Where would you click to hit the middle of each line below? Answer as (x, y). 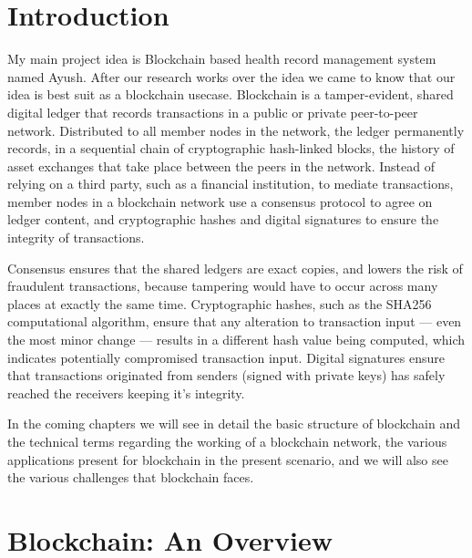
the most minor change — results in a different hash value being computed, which (236, 340)
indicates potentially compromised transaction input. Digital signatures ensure (226, 357)
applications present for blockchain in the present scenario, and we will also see (228, 459)
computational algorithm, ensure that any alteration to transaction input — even (235, 321)
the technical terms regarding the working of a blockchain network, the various (227, 441)
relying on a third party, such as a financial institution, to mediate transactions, (231, 184)
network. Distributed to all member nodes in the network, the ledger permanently (236, 130)
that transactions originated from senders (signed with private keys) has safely (226, 375)
